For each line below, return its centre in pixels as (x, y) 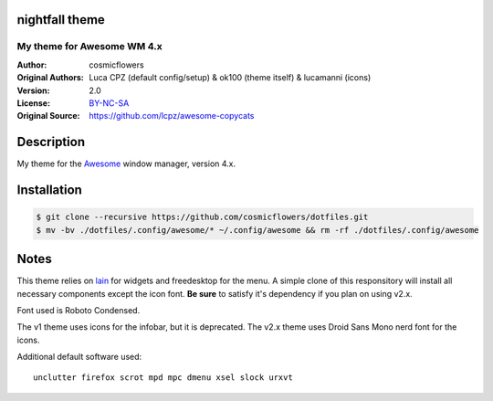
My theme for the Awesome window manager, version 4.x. (126, 164)
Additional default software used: (79, 357)
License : (33, 103)
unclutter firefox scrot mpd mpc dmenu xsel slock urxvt (163, 378)
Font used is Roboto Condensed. (79, 310)
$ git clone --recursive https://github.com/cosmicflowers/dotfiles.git (202, 217)
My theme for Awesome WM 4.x (90, 47)
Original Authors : (50, 78)
